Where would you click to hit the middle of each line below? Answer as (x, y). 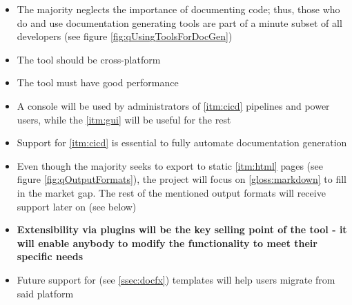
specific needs (50, 256)
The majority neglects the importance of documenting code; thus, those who (178, 9)
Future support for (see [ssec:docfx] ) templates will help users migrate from (176, 279)
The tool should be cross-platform (89, 59)
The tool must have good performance (98, 82)
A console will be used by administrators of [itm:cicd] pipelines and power (173, 105)
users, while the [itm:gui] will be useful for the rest (124, 119)
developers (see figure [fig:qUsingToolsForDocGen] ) (125, 36)
